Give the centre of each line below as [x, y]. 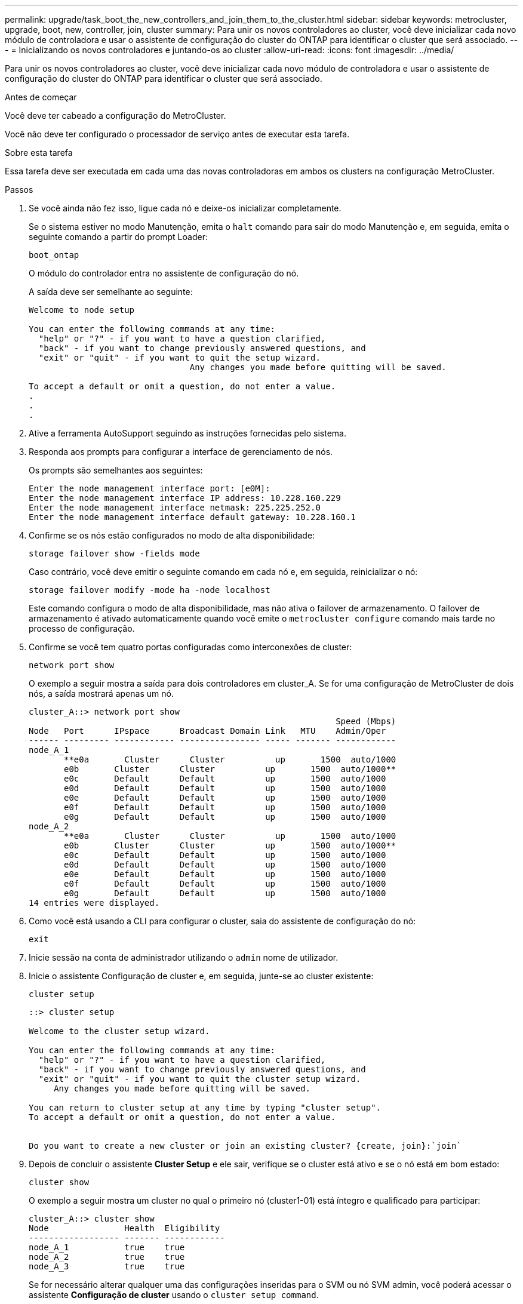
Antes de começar [41, 97]
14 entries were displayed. [94, 903]
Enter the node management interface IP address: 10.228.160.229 [185, 498]
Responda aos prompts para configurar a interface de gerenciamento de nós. [181, 452]
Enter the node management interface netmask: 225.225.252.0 [175, 508]
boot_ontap [54, 255]
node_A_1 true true [107, 1247]
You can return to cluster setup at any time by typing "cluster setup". [205, 1108]
